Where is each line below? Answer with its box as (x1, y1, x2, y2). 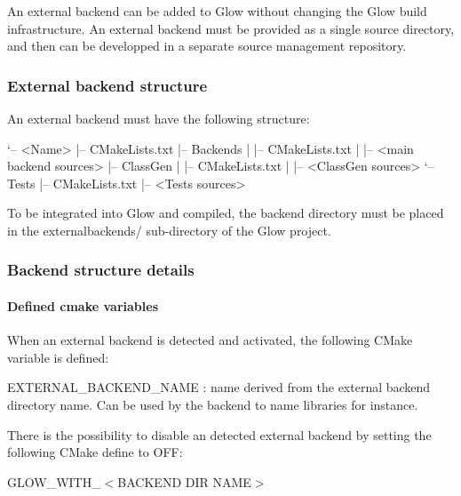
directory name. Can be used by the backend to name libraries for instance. (7, 395, 418, 413)
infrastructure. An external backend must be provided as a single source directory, (7, 19, 455, 37)
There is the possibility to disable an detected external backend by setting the (7, 425, 432, 444)
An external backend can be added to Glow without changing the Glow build (7, 2, 427, 20)
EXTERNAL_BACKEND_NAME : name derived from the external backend (7, 378, 431, 396)
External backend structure (7, 74, 208, 96)
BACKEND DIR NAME (117, 472, 251, 491)
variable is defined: (7, 348, 109, 366)
